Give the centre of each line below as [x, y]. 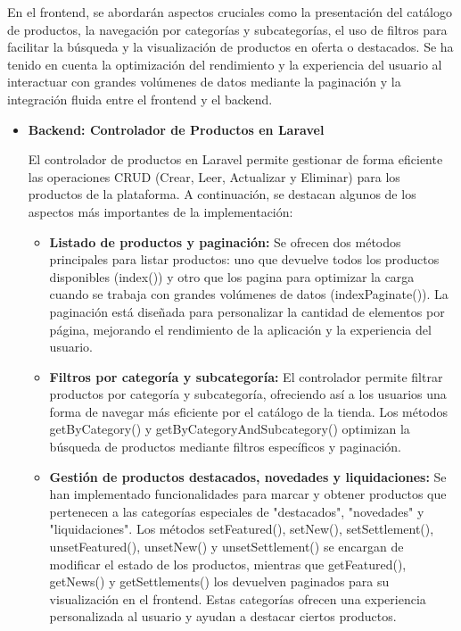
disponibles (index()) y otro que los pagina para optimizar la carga [232, 276]
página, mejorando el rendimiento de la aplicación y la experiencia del [240, 329]
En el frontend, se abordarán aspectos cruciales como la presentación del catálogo [230, 12]
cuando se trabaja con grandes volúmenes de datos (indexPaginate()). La [249, 294]
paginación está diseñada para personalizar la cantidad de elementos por [247, 311]
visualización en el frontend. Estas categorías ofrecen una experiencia [238, 598]
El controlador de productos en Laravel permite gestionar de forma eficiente [235, 159]
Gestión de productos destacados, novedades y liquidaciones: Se [248, 476]
